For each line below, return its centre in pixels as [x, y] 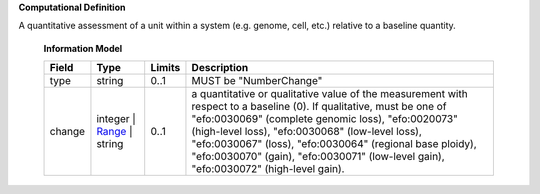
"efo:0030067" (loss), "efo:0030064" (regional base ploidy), [334, 144]
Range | [115, 132]
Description [220, 68]
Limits [165, 68]
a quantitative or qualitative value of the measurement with [330, 94]
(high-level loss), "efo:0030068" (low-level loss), [306, 132]
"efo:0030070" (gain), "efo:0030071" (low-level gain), [318, 157]
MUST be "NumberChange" [257, 81]
